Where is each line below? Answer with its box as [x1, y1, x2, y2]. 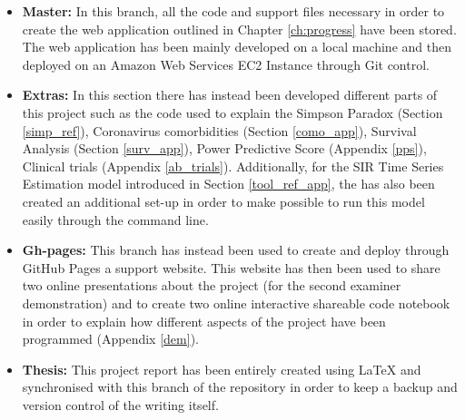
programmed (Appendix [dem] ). [22, 329, 199, 348]
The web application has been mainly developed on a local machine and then [22, 37, 451, 56]
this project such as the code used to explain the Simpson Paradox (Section [22, 103, 443, 122]
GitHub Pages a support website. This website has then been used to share [22, 258, 440, 277]
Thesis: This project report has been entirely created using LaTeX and [22, 359, 421, 378]
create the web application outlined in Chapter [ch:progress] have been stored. [22, 19, 457, 38]
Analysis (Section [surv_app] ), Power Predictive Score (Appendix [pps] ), [22, 139, 427, 158]
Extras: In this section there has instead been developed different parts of [22, 85, 438, 104]
